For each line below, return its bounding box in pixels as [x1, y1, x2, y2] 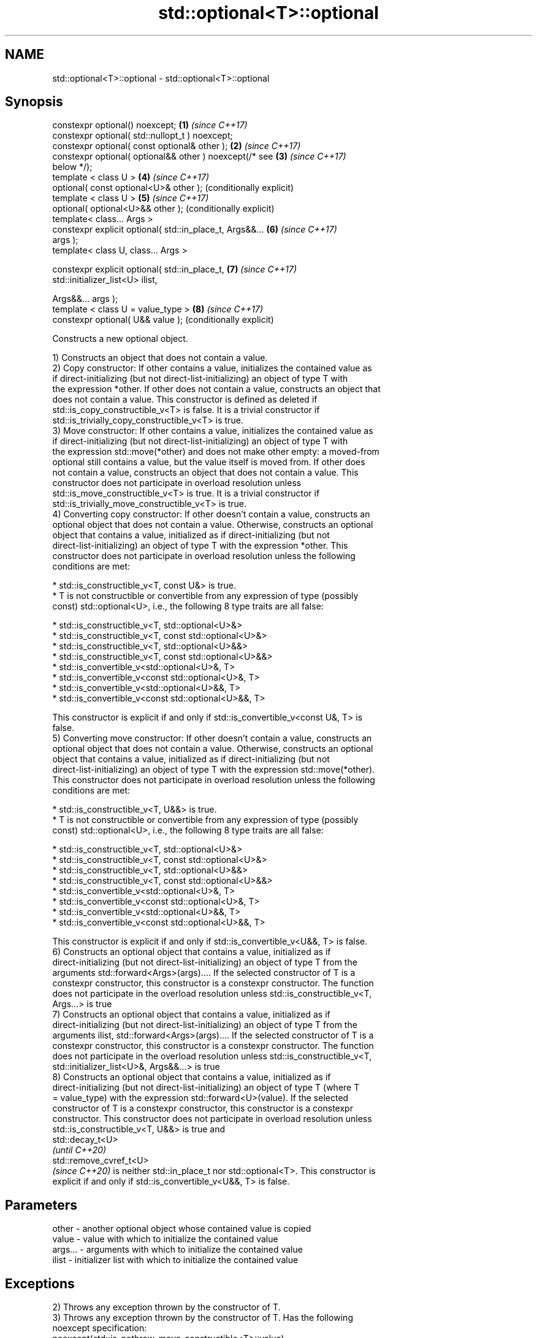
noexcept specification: [52, 1323, 147, 1334]
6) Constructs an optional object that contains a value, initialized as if [52, 946, 331, 957]
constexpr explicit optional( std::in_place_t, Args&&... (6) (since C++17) [52, 224, 337, 235]
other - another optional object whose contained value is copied [52, 1223, 311, 1234]
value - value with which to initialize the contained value [52, 1234, 278, 1245]
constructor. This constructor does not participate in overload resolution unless [52, 1113, 372, 1124]
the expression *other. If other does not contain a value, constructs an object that [52, 384, 381, 395]
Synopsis [5, 94, 63, 110]
